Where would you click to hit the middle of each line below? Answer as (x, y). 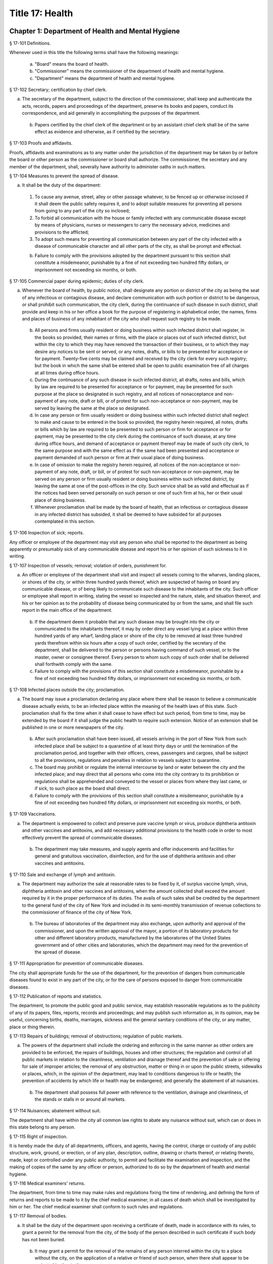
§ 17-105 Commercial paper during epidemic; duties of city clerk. (77, 281)
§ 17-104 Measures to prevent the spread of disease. (64, 176)
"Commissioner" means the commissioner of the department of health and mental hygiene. (130, 71)
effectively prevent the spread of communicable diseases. (83, 837)
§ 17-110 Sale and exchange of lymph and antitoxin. (62, 875)
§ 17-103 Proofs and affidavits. (41, 143)
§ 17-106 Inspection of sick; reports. (47, 533)
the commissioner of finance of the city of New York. (77, 912)
